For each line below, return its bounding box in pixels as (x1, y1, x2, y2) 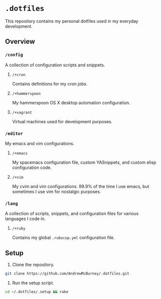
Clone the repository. (12, 262, 54, 268)
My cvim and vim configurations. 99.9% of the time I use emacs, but (12, 183, 149, 189)
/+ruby (12, 226, 26, 231)
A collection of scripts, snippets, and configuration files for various (5, 211, 139, 217)
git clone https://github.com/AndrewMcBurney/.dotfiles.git (5, 271, 130, 276)
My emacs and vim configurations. (5, 140, 74, 146)
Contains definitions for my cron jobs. (12, 81, 88, 87)
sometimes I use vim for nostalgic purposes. (12, 188, 101, 194)
